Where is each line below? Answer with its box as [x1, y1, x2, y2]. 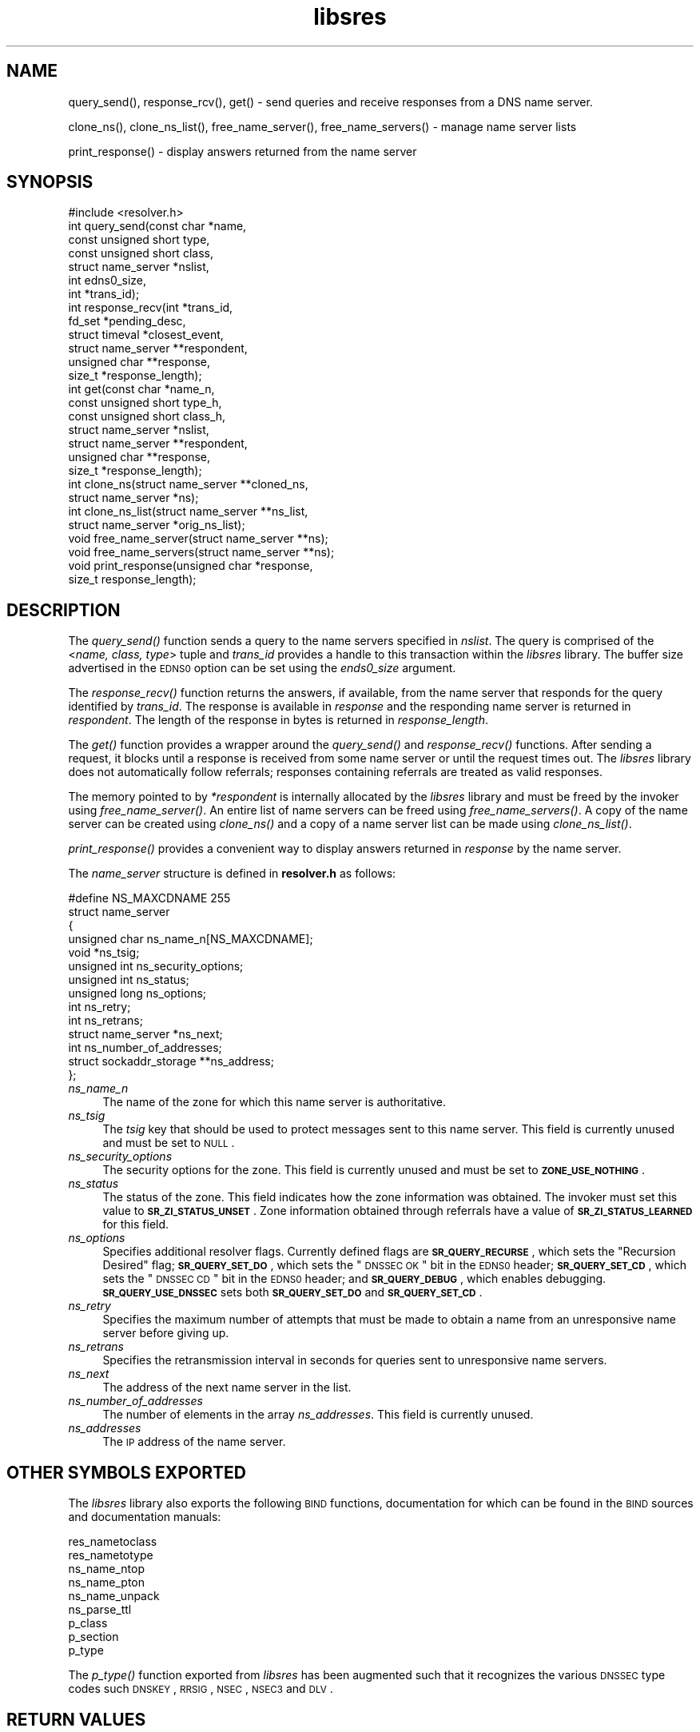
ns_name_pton [68, 1575, 145, 1590]
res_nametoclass [68, 1535, 157, 1549]
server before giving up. [102, 1326, 229, 1340]
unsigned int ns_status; [68, 973, 189, 987]
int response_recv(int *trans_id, [68, 301, 233, 315]
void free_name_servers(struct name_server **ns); [68, 545, 335, 559]
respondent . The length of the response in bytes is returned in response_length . [68, 713, 489, 727]
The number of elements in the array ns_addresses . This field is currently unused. [102, 1407, 534, 1422]
